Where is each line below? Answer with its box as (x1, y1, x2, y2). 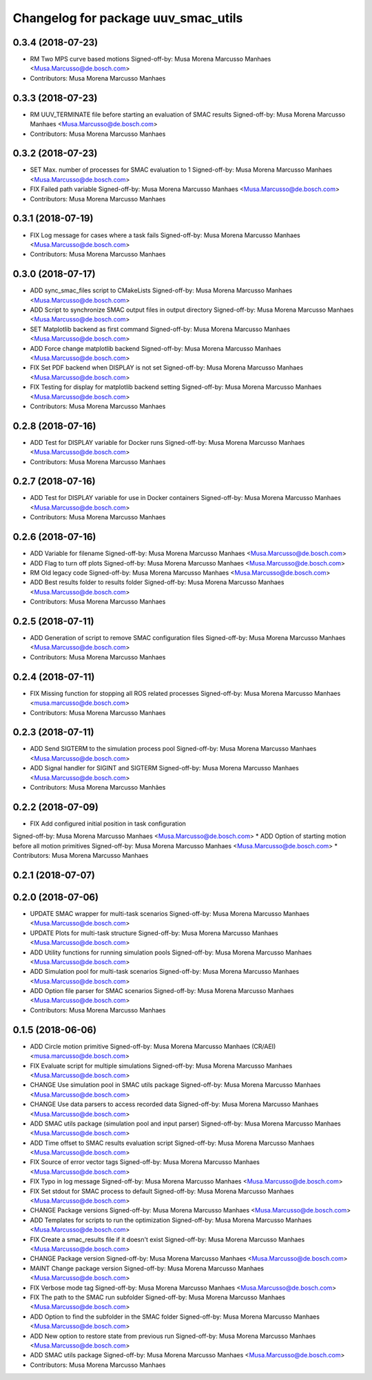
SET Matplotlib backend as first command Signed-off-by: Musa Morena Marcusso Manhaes (30, 325, 291, 333)
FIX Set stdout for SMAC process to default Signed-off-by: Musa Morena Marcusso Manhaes (30, 1187, 294, 1195)
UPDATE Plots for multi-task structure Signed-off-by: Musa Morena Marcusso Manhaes (30, 928, 278, 937)
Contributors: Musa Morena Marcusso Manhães (30, 783, 166, 791)
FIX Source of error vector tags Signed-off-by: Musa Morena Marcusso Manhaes (30, 1158, 260, 1166)
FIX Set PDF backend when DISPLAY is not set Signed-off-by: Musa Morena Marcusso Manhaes (30, 363, 303, 372)
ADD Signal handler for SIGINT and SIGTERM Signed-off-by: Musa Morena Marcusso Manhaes (30, 764, 299, 772)
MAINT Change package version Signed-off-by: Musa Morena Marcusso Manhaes (30, 1264, 265, 1272)
